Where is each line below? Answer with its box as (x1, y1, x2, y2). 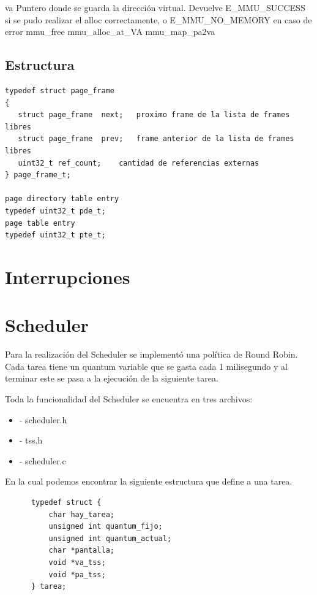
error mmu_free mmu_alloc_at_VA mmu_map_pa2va (5, 25, 215, 38)
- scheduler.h (19, 413, 67, 426)
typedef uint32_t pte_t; (5, 231, 106, 240)
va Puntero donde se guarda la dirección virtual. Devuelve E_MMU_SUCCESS (5, 1, 305, 13)
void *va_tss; (48, 558, 106, 567)
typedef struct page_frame (5, 86, 114, 95)
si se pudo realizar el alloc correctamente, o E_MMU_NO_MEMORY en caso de (5, 13, 312, 26)
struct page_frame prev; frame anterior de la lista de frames (18, 134, 294, 144)
